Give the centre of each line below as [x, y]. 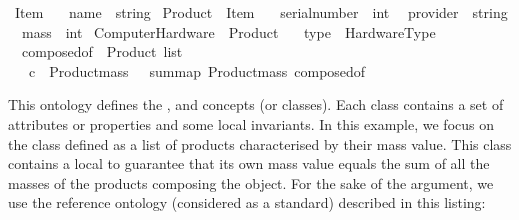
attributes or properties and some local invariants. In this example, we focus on [251, 123]
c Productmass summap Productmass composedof [197, 70]
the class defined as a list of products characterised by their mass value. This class [260, 143]
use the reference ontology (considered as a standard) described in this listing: [247, 202]
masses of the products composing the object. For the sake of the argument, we [251, 182]
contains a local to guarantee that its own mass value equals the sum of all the [249, 163]
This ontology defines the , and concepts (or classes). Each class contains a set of [256, 104]
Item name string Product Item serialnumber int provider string [261, 12]
